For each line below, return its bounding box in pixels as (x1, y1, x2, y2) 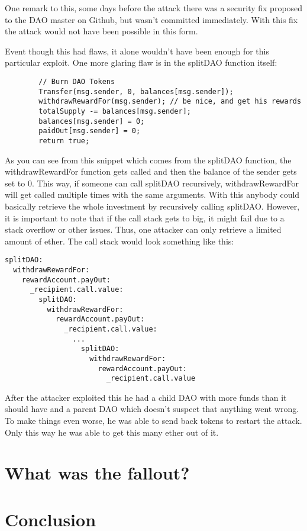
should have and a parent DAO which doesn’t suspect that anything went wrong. (5, 403, 299, 415)
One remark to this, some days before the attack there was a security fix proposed (5, 2, 303, 14)
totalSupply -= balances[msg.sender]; (38, 107, 191, 115)
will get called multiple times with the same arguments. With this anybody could (5, 188, 300, 201)
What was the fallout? (5, 461, 190, 485)
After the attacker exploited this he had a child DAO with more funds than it (5, 391, 287, 403)
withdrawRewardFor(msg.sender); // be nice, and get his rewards (38, 97, 302, 106)
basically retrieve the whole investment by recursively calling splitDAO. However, (5, 199, 300, 212)
